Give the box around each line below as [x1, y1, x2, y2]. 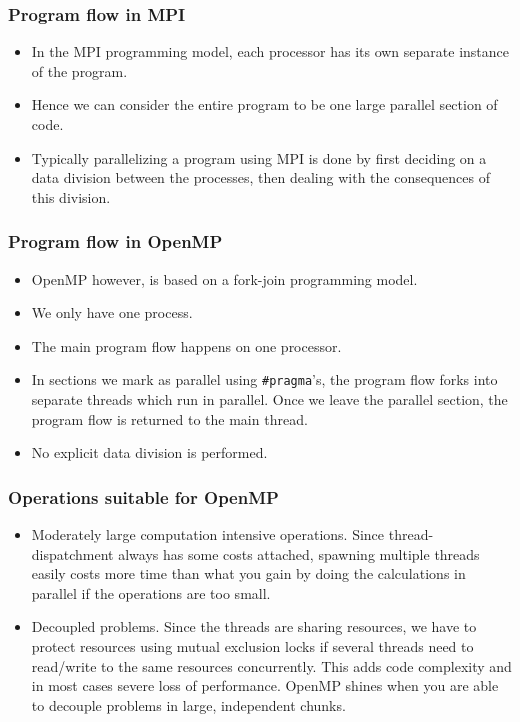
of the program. [31, 60, 128, 81]
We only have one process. [31, 302, 193, 323]
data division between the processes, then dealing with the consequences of [31, 167, 490, 188]
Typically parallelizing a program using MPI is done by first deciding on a [31, 147, 487, 168]
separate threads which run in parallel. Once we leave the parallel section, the [31, 389, 508, 410]
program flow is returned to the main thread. [31, 408, 308, 429]
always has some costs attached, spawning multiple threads [118, 543, 480, 564]
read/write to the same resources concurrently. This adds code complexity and [31, 655, 512, 676]
